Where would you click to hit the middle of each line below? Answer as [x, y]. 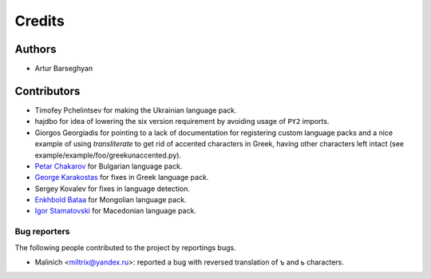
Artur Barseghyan [64, 69]
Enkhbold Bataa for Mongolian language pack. [111, 200]
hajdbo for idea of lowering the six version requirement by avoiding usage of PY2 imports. [182, 122]
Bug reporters [42, 232]
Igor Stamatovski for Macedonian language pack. [116, 211]
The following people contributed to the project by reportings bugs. [125, 247]
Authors [36, 49]
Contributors [47, 91]
